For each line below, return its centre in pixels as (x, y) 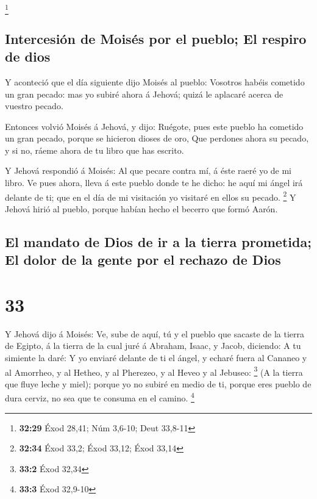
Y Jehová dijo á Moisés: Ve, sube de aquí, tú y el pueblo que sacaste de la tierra (155, 333)
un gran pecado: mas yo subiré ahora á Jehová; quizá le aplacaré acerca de (144, 94)
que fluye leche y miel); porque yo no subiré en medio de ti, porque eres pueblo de (158, 383)
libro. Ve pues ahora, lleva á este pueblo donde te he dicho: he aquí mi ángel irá (154, 183)
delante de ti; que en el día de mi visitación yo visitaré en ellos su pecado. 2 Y (151, 196)
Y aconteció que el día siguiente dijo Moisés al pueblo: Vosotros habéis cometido (155, 81)
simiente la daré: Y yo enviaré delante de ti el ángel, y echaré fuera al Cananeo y (156, 357)
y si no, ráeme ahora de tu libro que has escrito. (94, 150)
